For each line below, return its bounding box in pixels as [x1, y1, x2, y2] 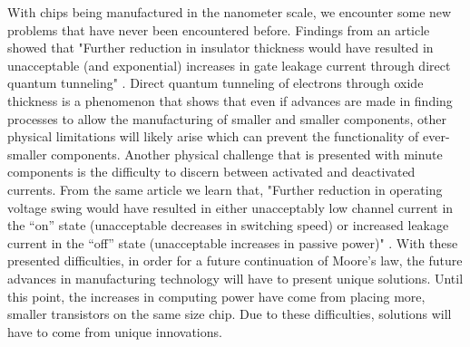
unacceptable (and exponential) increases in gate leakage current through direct [7, 55, 451, 74]
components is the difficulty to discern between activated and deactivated [7, 162, 416, 181]
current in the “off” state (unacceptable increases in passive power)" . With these [7, 233, 458, 252]
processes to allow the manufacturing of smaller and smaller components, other [7, 109, 447, 128]
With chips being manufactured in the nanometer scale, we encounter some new [7, 3, 452, 21]
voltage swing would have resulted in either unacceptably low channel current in [7, 198, 454, 217]
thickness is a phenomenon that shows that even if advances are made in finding [7, 91, 453, 110]
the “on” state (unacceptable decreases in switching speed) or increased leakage [7, 216, 449, 235]
